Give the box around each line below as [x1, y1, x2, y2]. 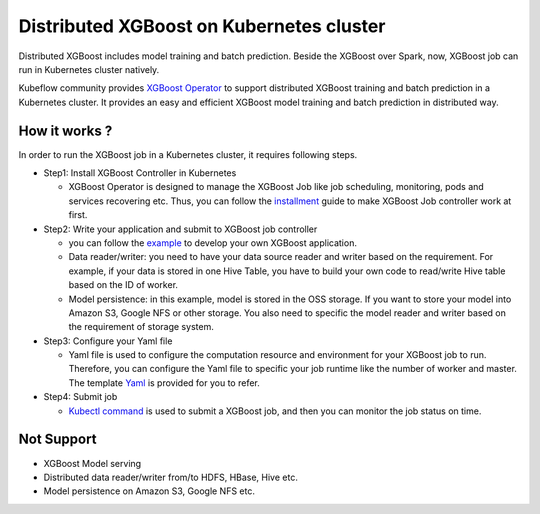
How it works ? [18, 122, 113, 139]
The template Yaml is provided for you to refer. [68, 376, 260, 389]
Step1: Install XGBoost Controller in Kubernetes [43, 167, 237, 179]
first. [68, 209, 88, 221]
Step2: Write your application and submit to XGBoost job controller [43, 223, 318, 235]
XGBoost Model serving [43, 457, 142, 469]
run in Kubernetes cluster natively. [18, 63, 160, 75]
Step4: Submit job [43, 391, 118, 403]
